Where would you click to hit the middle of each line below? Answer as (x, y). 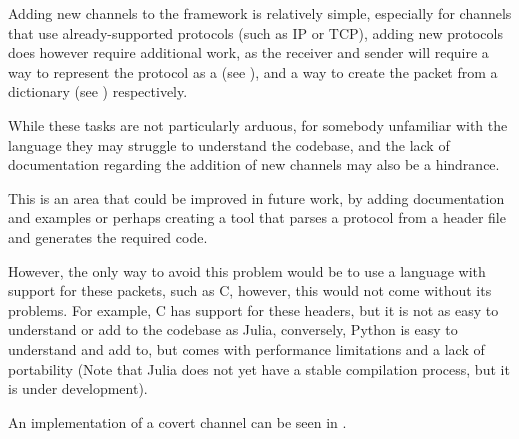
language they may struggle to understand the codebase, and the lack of (229, 144)
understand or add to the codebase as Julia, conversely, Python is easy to (233, 329)
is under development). (78, 388)
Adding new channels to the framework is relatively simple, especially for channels (260, 13)
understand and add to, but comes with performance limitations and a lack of (246, 348)
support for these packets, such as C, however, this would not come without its (250, 290)
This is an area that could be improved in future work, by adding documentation (256, 197)
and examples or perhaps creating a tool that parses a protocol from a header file (257, 217)
